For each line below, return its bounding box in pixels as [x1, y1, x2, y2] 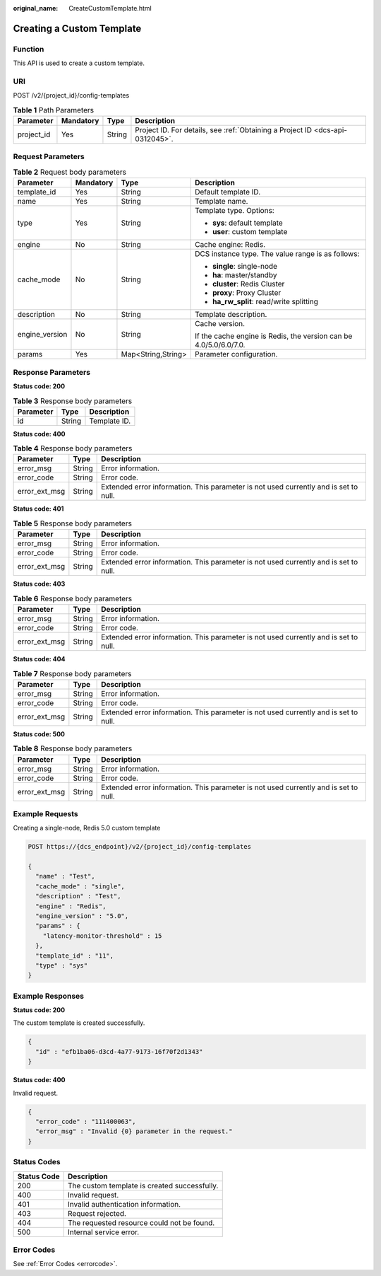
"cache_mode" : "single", [35, 882, 125, 891]
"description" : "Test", [35, 892, 121, 900]
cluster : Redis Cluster [212, 279, 285, 289]
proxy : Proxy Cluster [212, 288, 282, 298]
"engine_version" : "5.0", [35, 912, 129, 920]
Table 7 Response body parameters [13, 668, 132, 678]
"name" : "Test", [35, 872, 95, 881]
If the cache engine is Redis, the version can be [194, 331, 353, 341]
